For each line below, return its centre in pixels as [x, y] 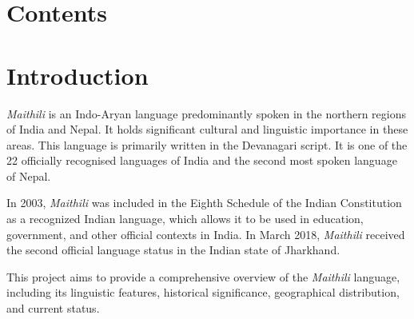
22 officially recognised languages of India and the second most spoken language [202, 160]
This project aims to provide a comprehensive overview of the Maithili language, [203, 276]
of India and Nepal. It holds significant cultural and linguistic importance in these [207, 129]
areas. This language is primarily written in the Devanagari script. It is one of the [207, 144]
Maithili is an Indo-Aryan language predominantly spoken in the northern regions [206, 113]
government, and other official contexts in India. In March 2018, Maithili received [206, 234]
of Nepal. [29, 175]
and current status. [53, 308]
